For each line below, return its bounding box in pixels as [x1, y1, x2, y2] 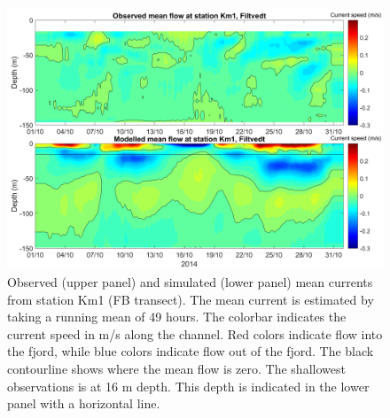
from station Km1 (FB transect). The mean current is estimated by [7, 290, 374, 308]
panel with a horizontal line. [7, 394, 160, 413]
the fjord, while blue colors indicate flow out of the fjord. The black [7, 342, 374, 360]
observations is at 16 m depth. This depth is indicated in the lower [7, 376, 370, 395]
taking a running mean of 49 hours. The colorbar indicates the [7, 307, 347, 326]
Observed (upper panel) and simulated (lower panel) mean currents [7, 273, 373, 291]
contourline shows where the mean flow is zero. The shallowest [7, 360, 346, 378]
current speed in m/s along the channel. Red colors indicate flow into [7, 324, 383, 343]
